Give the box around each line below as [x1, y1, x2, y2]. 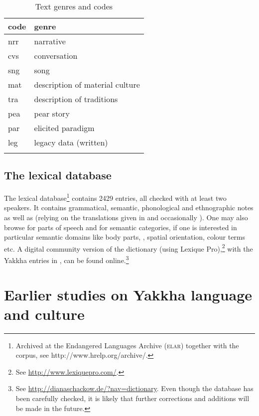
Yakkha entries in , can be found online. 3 [4, 254, 129, 265]
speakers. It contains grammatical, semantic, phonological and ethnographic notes [4, 202, 254, 213]
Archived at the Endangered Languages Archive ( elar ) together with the [15, 340, 239, 350]
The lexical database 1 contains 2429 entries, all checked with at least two [4, 191, 227, 203]
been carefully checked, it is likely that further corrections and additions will [15, 393, 250, 404]
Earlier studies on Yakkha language [4, 284, 253, 304]
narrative [34, 35, 66, 47]
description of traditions [34, 93, 118, 105]
